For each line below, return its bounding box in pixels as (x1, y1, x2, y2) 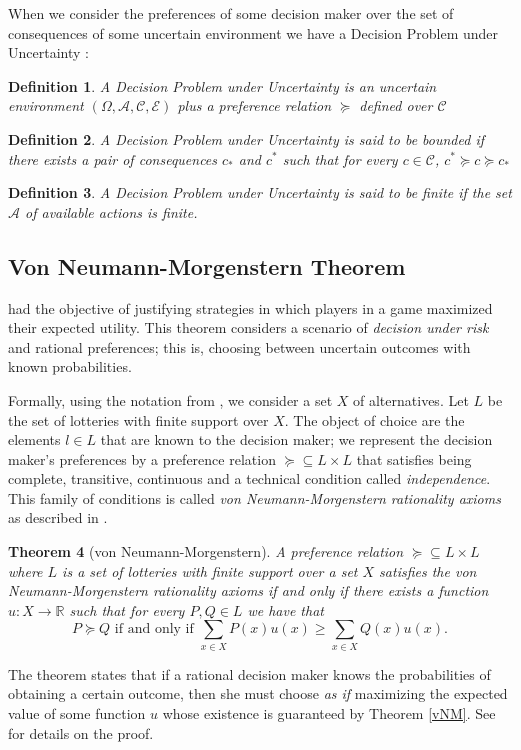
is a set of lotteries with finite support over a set (62, 560, 358, 581)
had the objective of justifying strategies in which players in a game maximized (8, 297, 493, 318)
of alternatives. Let (353, 389, 469, 410)
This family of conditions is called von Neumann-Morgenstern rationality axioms (8, 487, 501, 508)
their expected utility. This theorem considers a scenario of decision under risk (8, 317, 489, 338)
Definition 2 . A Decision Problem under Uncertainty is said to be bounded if (8, 128, 485, 149)
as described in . (8, 507, 108, 528)
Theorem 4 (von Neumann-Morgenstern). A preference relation (8, 541, 404, 562)
